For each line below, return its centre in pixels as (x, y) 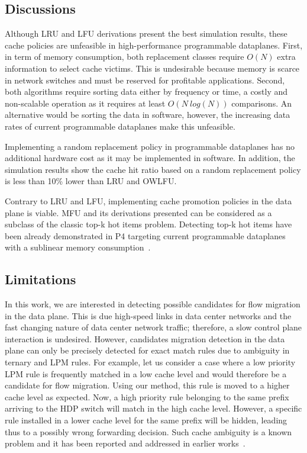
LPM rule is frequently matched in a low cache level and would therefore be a (146, 373)
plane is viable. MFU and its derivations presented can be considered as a (138, 212)
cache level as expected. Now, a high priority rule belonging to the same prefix (147, 396)
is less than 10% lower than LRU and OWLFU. (91, 181)
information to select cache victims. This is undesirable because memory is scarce (152, 68)
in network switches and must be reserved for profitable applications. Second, (145, 80)
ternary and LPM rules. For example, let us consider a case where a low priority (150, 362)
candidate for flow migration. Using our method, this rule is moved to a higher (147, 385)
